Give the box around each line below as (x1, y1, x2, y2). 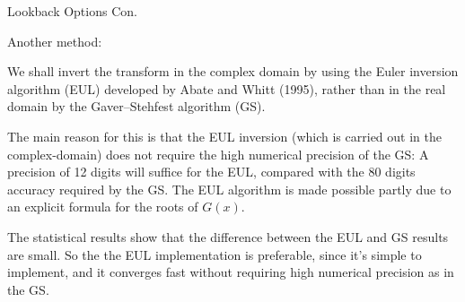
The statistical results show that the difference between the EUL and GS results (7, 227, 449, 246)
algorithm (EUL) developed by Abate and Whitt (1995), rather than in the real (7, 79, 446, 98)
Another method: (7, 31, 102, 50)
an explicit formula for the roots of (7, 197, 198, 216)
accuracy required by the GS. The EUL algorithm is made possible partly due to (7, 179, 452, 198)
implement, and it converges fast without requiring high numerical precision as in (7, 263, 454, 281)
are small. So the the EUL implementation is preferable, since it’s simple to (7, 245, 422, 263)
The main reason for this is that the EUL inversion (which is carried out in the (7, 126, 442, 145)
